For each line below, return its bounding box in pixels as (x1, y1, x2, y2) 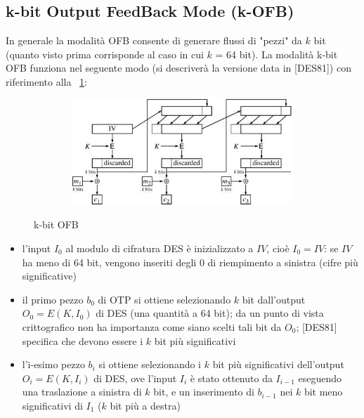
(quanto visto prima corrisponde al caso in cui (6, 46, 204, 61)
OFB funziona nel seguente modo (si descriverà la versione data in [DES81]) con (6, 60, 351, 75)
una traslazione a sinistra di (22, 384, 142, 399)
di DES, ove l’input (93, 370, 177, 385)
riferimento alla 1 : (6, 74, 87, 89)
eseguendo (298, 370, 342, 385)
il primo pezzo (22, 292, 84, 306)
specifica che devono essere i (22, 333, 143, 348)
